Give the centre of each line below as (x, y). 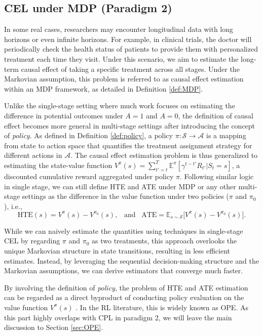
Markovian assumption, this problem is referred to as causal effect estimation (124, 79)
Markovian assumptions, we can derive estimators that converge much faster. (124, 270)
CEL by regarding (32, 241)
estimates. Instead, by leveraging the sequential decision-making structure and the (132, 260)
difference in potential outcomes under (64, 115)
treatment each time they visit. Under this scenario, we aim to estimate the (121, 58)
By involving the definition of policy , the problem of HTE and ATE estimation (126, 287)
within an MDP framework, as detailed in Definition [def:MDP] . (104, 88)
